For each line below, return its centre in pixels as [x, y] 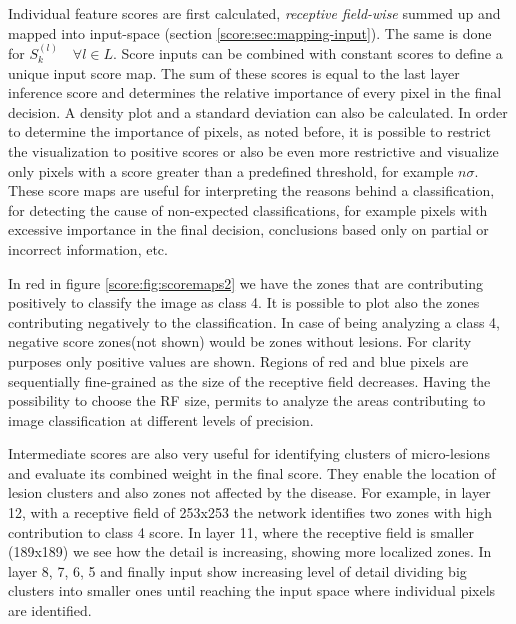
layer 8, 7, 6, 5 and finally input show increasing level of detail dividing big [237, 570]
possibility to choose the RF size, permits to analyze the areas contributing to [247, 400]
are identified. [50, 610]
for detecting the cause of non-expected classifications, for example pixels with [248, 209]
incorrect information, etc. [88, 248]
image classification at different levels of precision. [161, 419]
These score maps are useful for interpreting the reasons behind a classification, [251, 190]
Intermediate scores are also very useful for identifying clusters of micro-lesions [249, 453]
